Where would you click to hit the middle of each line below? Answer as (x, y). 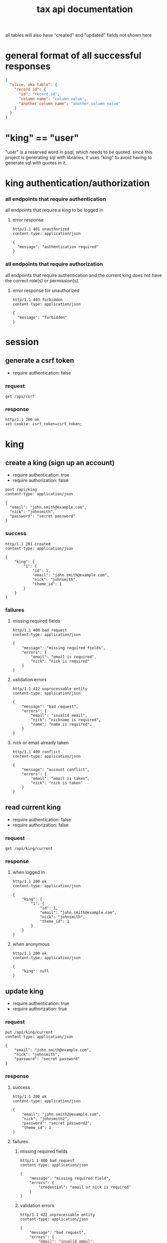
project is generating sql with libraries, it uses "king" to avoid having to (79, 157)
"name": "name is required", (62, 724)
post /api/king (21, 490)
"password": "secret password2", (57, 1123)
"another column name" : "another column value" (70, 103)
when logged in (29, 872)
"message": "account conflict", (56, 770)
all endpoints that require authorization (54, 264)
